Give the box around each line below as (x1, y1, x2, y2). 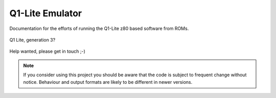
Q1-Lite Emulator (9, 8, 82, 19)
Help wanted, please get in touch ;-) (9, 48, 85, 54)
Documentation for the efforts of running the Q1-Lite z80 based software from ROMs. (9, 25, 189, 31)
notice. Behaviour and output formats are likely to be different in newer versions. (23, 79, 193, 85)
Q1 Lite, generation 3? (9, 37, 56, 43)
